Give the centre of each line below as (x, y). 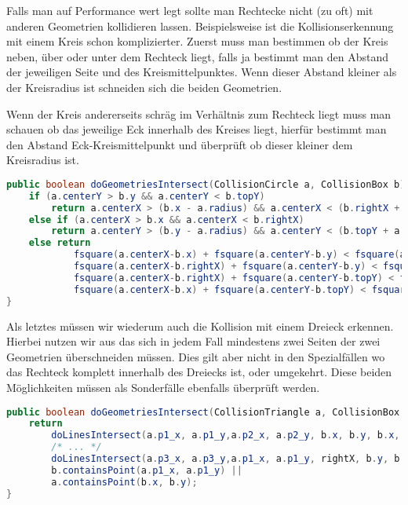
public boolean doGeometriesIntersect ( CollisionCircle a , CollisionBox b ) (206, 184)
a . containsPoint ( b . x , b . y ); (124, 482)
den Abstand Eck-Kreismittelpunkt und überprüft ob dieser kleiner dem (180, 144)
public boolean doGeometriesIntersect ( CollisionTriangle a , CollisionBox (203, 412)
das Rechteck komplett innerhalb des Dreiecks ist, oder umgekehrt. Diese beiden (199, 372)
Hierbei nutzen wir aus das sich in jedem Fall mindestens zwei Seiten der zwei (193, 341)
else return (60, 243)
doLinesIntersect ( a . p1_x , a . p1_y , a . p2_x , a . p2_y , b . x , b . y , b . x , (226, 435)
